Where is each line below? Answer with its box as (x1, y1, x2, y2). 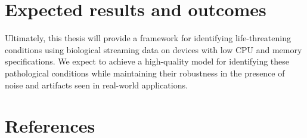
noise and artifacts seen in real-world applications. (5, 78, 188, 91)
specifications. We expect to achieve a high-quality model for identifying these (5, 55, 290, 68)
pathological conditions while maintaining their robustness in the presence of (5, 66, 285, 79)
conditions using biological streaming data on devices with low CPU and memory (5, 43, 302, 56)
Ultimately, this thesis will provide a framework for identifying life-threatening (5, 32, 291, 44)
